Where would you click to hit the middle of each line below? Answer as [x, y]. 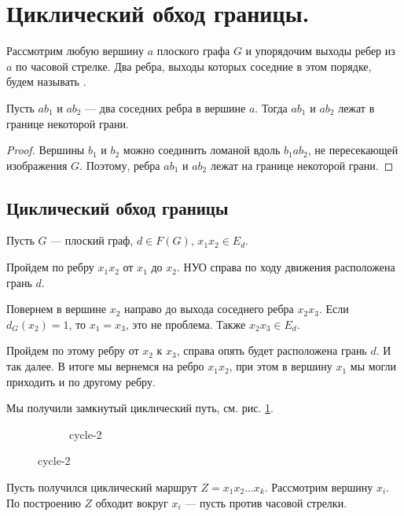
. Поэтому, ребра [120, 165]
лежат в [356, 107]
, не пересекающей [353, 150]
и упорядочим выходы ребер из [320, 51]
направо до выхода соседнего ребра [209, 309]
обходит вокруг [132, 502]
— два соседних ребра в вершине [165, 107]
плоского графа [193, 51]
